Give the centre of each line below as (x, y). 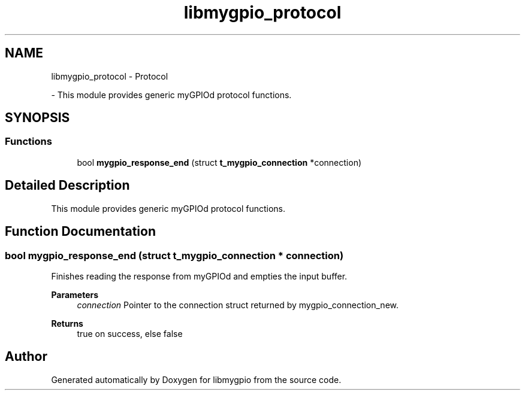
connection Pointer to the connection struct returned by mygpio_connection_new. (238, 305)
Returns (67, 323)
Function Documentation (80, 232)
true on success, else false (130, 333)
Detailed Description (67, 186)
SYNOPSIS (37, 118)
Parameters (75, 294)
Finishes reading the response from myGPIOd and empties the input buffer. (199, 276)
